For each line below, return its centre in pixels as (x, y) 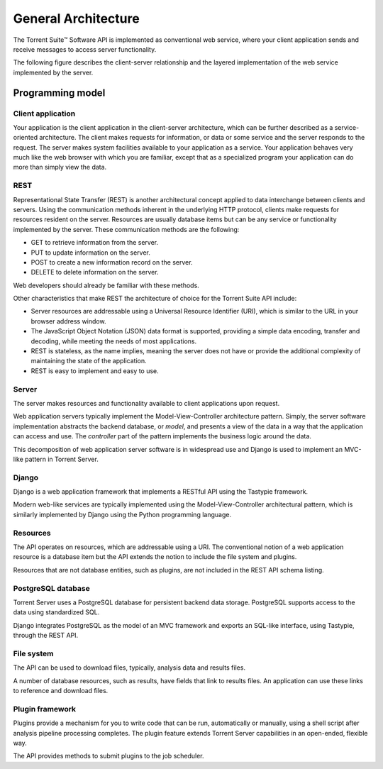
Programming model (59, 93)
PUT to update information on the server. (90, 253)
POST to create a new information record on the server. (112, 262)
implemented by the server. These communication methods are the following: (126, 229)
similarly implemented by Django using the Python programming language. (122, 514)
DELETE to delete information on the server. (95, 272)
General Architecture (76, 18)
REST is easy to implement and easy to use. (95, 371)
